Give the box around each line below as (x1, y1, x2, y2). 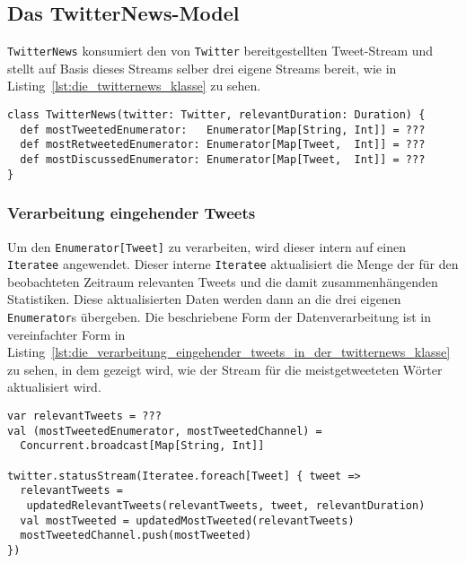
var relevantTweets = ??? (7, 410, 162, 423)
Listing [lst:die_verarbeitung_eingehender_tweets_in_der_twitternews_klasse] (7, 342, 451, 361)
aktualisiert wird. (7, 377, 101, 396)
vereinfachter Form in (7, 325, 126, 343)
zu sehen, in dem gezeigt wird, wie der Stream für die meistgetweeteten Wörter (7, 359, 443, 378)
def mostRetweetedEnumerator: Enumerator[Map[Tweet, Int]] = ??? (20, 138, 426, 152)
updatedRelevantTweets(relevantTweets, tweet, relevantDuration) (26, 499, 426, 513)
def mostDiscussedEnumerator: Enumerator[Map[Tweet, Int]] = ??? (20, 153, 426, 167)
